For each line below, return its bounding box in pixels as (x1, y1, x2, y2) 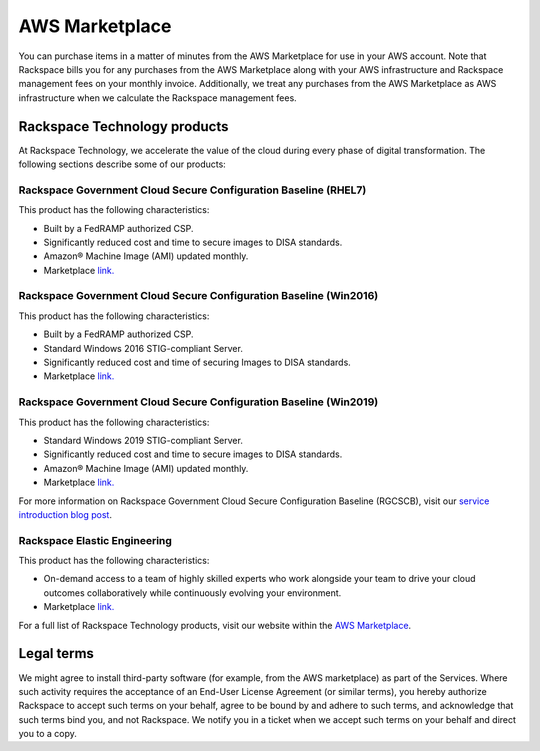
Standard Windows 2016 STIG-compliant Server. (43, 342, 244, 354)
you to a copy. (18, 728, 77, 740)
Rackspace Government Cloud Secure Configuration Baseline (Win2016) (18, 289, 379, 303)
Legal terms (18, 645, 95, 662)
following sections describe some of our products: (18, 158, 227, 170)
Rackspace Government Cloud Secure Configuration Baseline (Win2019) (18, 395, 379, 409)
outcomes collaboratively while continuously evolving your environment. (43, 586, 342, 599)
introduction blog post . (18, 508, 112, 520)
